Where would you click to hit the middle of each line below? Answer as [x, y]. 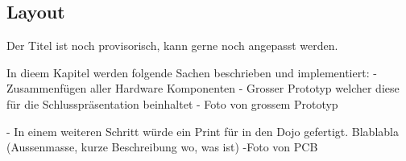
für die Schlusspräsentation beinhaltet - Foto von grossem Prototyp [172, 103]
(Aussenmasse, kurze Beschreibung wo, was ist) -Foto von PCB [162, 147]
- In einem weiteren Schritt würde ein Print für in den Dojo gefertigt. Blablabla [203, 131]
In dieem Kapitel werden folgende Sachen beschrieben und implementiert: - [192, 72]
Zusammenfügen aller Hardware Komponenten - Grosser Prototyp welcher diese [203, 88]
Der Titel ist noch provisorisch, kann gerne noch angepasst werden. [172, 45]
